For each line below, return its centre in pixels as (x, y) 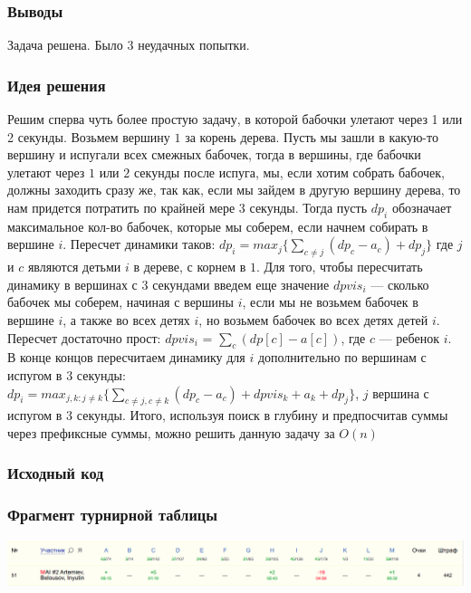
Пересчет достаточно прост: (84, 337)
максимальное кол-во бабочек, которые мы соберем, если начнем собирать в (218, 226)
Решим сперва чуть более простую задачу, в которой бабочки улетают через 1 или (235, 119)
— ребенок (409, 337)
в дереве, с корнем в (190, 267)
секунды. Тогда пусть (308, 207)
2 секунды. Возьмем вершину (89, 136)
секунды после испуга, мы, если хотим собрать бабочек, (289, 172)
